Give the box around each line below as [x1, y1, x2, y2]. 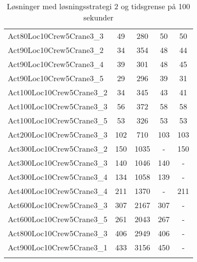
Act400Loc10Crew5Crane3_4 [8, 185, 107, 196]
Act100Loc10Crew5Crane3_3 [8, 101, 107, 112]
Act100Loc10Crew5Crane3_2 [8, 87, 107, 98]
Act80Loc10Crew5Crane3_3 [8, 30, 104, 41]
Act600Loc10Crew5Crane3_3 [8, 199, 107, 210]
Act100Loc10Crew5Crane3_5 [8, 115, 107, 126]
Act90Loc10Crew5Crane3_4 [8, 58, 104, 70]
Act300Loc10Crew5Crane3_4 [8, 171, 107, 182]
